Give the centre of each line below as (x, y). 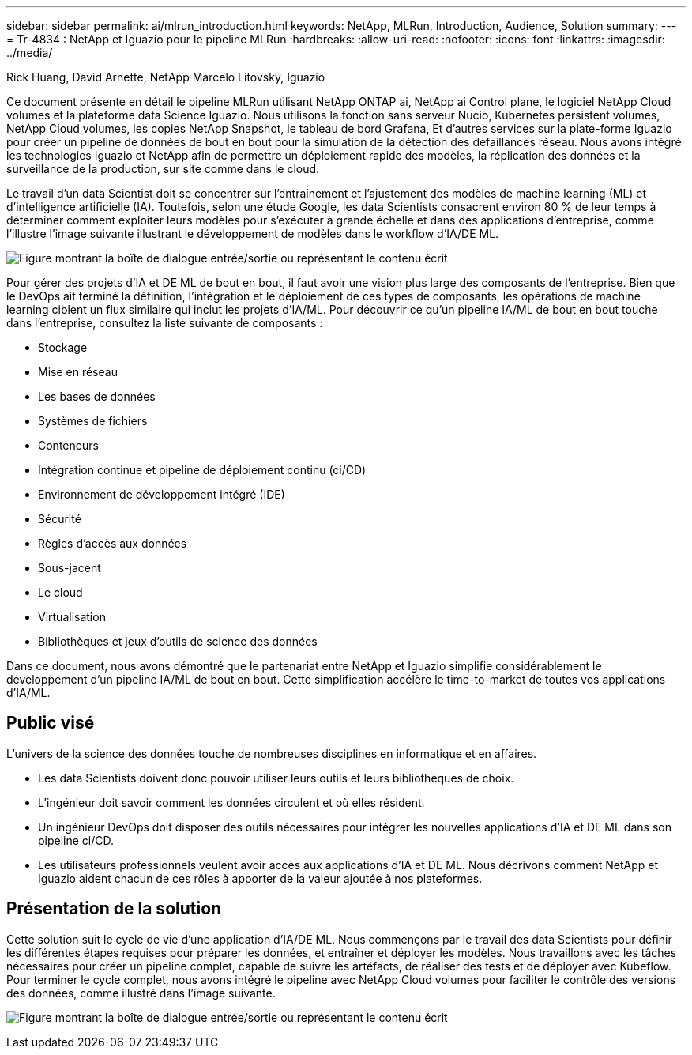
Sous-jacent (70, 568)
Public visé (51, 723)
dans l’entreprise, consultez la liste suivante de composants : (165, 323)
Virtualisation (72, 617)
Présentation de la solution (114, 909)
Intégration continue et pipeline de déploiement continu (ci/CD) (202, 470)
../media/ (30, 53)
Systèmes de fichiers (93, 421)
